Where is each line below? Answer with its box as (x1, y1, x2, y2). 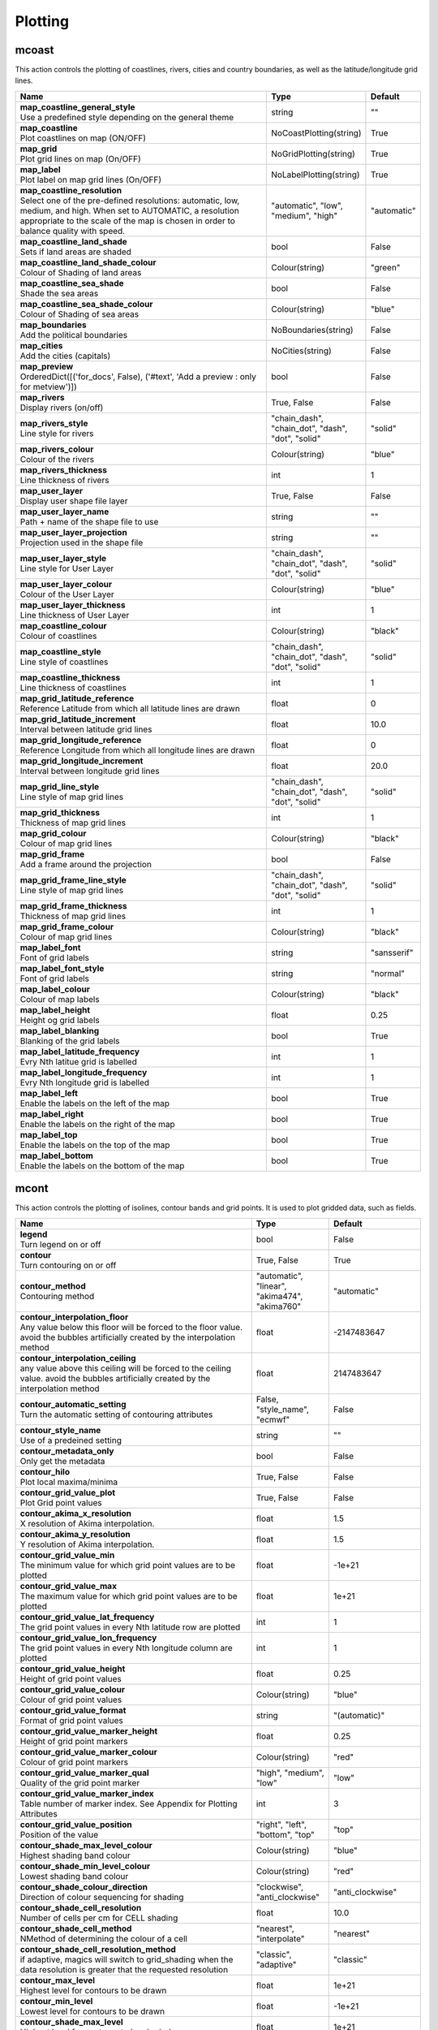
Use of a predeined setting (19, 1434, 122, 1445)
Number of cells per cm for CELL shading (19, 1912, 178, 1924)
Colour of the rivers (19, 453, 95, 464)
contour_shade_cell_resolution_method (19, 1943, 176, 1954)
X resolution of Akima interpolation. (19, 1518, 155, 1529)
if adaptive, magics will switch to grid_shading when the (19, 1954, 234, 1965)
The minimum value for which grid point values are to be (19, 1559, 235, 1570)
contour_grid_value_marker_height (19, 1726, 158, 1737)
